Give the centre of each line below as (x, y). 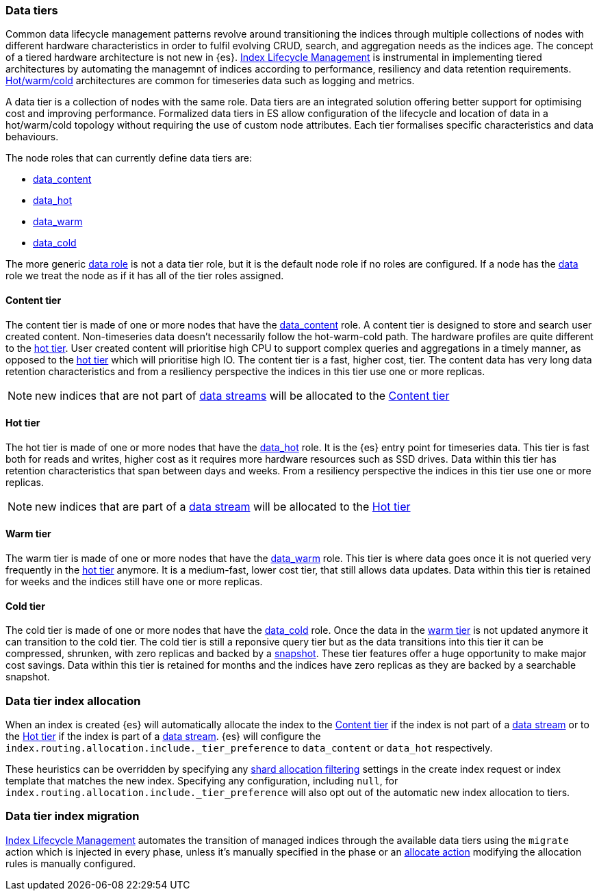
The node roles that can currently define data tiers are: (129, 158)
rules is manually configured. (71, 863)
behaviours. (32, 137)
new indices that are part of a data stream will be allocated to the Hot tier (223, 506)
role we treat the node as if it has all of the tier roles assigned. (145, 276)
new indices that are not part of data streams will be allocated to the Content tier (242, 395)
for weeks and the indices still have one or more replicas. (134, 582)
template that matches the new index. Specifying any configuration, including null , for (202, 781)
